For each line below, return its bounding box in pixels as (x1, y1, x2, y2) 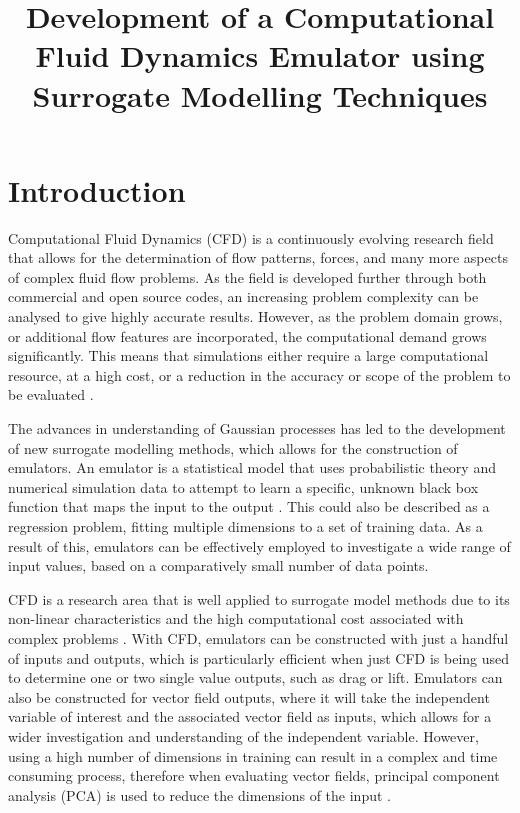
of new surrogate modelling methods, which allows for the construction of (8, 437, 458, 458)
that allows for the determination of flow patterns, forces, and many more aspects (8, 247, 508, 268)
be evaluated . (8, 384, 94, 405)
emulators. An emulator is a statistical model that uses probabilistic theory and (8, 457, 496, 478)
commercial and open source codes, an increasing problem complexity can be (8, 286, 479, 307)
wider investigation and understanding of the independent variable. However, (8, 725, 479, 746)
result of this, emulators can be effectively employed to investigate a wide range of (8, 535, 511, 556)
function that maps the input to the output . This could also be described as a (8, 496, 490, 517)
